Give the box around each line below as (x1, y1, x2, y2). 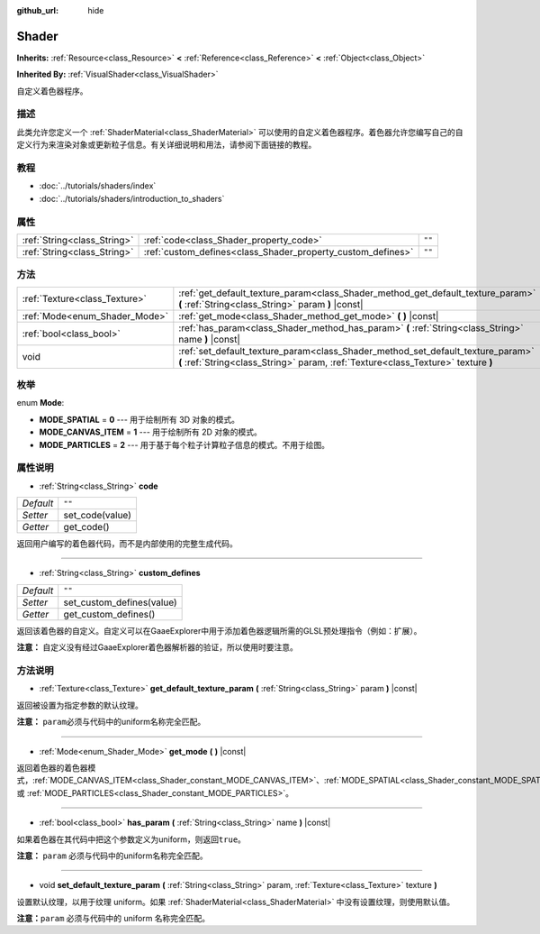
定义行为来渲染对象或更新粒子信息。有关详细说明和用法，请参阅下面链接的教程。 (16, 140, 317, 151)
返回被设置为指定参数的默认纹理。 (16, 700, 143, 710)
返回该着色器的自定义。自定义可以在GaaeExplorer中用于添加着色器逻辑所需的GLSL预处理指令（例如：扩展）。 (16, 625, 422, 636)
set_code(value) (63, 509, 132, 522)
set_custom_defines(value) (63, 596, 177, 609)
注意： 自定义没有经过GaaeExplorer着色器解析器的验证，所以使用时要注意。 (16, 642, 299, 653)
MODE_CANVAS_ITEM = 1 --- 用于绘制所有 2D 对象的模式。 (39, 426, 263, 437)
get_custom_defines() (63, 608, 156, 620)
